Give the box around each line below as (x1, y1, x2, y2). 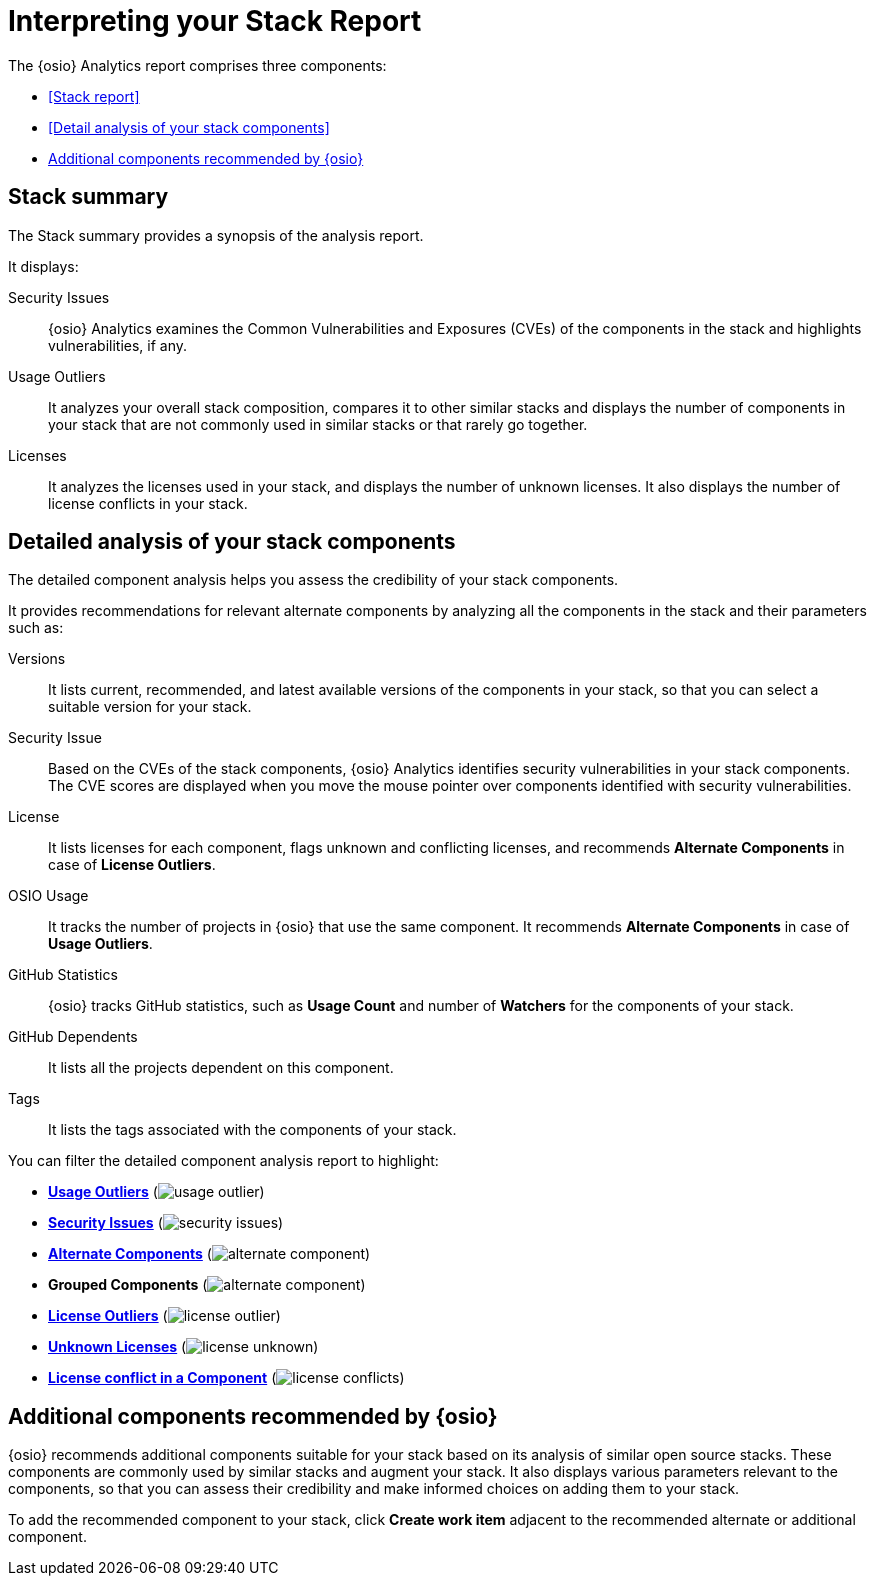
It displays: (8, 257, 79, 275)
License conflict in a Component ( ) (48, 1369, 405, 1387)
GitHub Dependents (8, 1028, 138, 1046)
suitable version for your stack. (48, 698, 252, 716)
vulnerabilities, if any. (48, 336, 188, 354)
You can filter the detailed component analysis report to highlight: (8, 1152, 439, 1170)
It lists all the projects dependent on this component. (48, 1059, 394, 1077)
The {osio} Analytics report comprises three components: (8, 56, 387, 74)
